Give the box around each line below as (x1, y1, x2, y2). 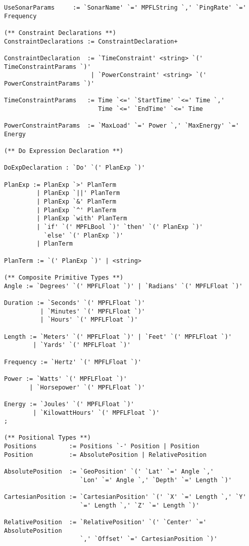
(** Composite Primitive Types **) (4, 274, 124, 281)
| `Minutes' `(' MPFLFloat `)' (40, 307, 145, 315)
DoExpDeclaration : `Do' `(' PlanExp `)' (4, 164, 145, 172)
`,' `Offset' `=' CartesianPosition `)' (80, 535, 218, 543)
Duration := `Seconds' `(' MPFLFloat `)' (4, 299, 145, 306)
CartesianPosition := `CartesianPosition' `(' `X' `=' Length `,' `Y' (4, 493, 246, 501)
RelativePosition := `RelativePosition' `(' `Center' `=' (4, 519, 207, 526)
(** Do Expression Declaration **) (4, 147, 124, 155)
